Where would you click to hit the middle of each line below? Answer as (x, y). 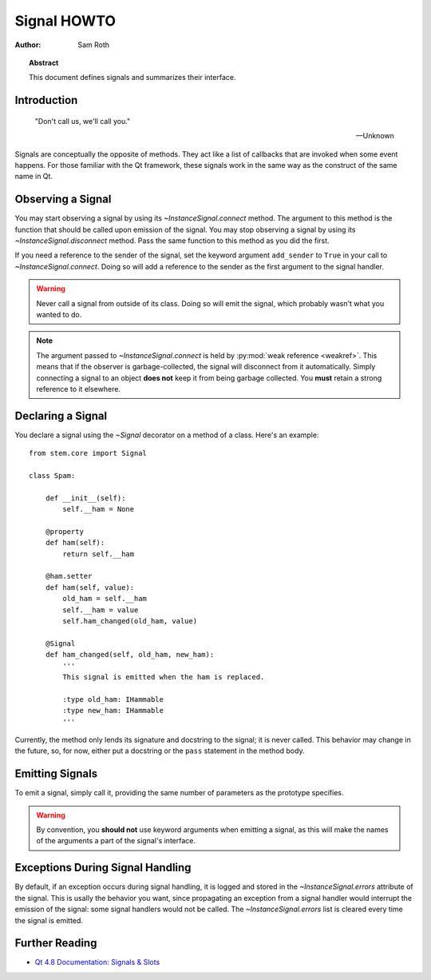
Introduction (46, 100)
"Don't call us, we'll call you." (83, 121)
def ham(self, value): (90, 587)
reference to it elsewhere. (79, 388)
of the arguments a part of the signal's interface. (116, 841)
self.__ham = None (99, 509)
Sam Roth (94, 45)
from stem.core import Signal (88, 453)
